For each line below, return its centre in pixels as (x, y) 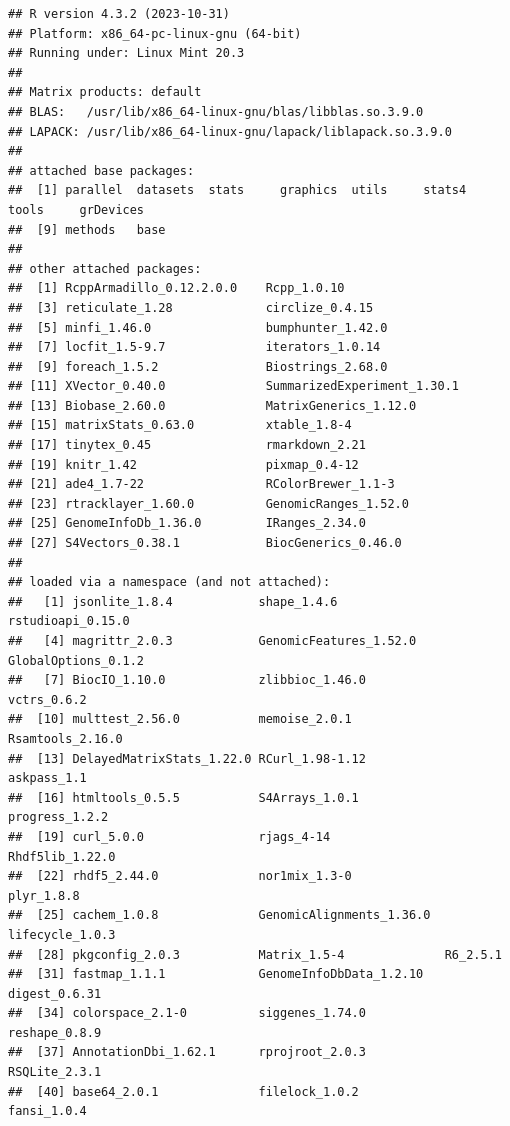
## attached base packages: (101, 170)
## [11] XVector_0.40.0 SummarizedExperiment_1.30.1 (234, 386)
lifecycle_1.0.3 (62, 934)
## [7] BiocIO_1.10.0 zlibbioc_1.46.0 (187, 680)
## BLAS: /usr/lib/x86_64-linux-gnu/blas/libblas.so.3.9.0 (216, 111)
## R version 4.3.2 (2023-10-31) (119, 14)
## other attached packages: (105, 268)
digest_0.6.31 (55, 993)
